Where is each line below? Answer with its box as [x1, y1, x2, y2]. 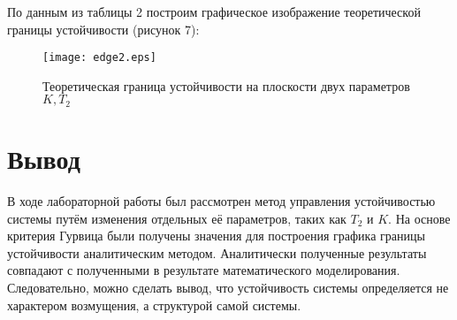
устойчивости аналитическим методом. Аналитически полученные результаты [7, 243, 427, 262]
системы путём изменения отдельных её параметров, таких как [7, 209, 347, 227]
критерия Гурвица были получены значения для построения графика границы [7, 226, 425, 245]
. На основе [388, 209, 451, 227]
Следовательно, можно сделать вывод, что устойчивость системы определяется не [7, 278, 449, 296]
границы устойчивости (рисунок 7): [7, 19, 200, 38]
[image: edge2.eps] [42, 51, 156, 65]
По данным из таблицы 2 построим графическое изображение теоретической [7, 3, 421, 20]
